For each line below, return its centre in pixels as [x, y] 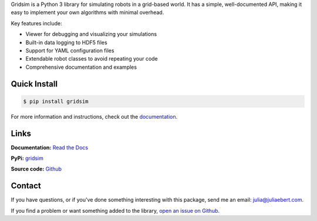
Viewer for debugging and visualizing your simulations [91, 34]
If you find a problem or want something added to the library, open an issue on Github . [115, 210]
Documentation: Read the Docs [49, 148]
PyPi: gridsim [27, 158]
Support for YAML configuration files [70, 51]
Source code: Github [36, 169]
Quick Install [34, 84]
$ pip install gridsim [56, 101]
